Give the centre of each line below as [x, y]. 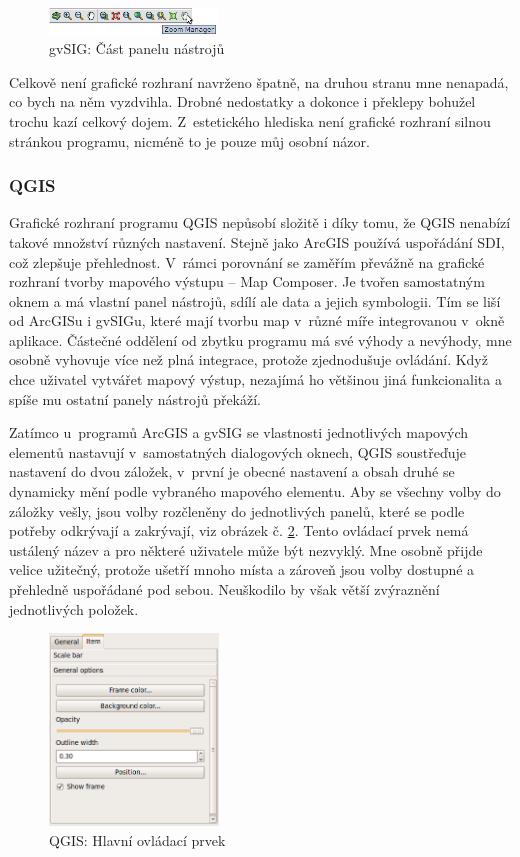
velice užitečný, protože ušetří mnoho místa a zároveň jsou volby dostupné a [242, 569]
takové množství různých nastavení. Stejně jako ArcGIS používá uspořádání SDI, [257, 241]
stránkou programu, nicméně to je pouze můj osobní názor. [189, 140]
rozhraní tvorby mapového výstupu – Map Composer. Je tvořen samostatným [247, 281]
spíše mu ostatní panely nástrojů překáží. [135, 398]
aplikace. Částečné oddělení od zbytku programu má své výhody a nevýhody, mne [260, 339]
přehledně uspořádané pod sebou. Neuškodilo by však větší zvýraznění [224, 589]
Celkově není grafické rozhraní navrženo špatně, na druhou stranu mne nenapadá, [259, 81]
